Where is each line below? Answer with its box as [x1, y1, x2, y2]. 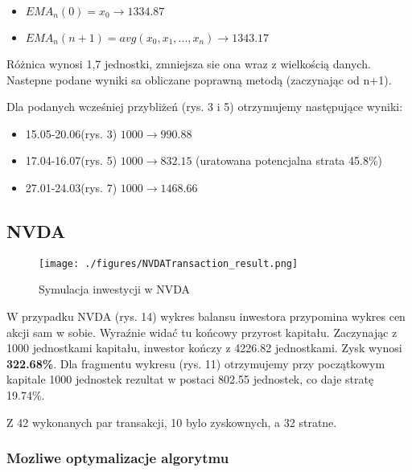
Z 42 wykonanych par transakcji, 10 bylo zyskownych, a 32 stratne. [6, 413, 337, 430]
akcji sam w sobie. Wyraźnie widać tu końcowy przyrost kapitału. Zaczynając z [6, 323, 398, 340]
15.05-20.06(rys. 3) [25, 125, 117, 142]
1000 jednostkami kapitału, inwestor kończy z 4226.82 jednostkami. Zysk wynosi [6, 339, 402, 356]
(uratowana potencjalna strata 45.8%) [196, 152, 383, 169]
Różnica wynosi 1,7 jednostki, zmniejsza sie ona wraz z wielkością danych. [6, 55, 371, 72]
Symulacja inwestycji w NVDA [39, 281, 191, 298]
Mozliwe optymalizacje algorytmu [6, 448, 229, 468]
